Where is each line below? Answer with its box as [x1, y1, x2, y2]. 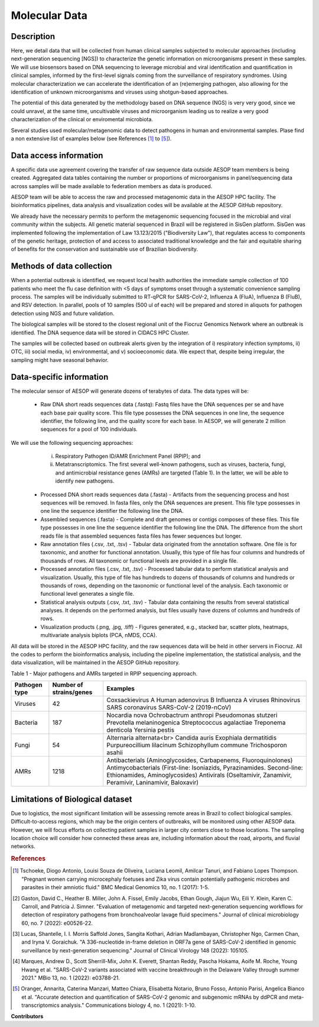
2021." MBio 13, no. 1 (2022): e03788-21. [21, 974, 121, 981]
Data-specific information [11, 372, 109, 382]
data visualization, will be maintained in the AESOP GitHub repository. [11, 659, 180, 666]
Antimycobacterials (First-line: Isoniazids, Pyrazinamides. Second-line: [106, 764, 304, 772]
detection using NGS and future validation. [11, 309, 115, 317]
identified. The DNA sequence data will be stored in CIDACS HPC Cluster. [11, 329, 190, 336]
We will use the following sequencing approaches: [11, 439, 134, 446]
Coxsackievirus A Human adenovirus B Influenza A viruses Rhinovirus [106, 696, 301, 704]
